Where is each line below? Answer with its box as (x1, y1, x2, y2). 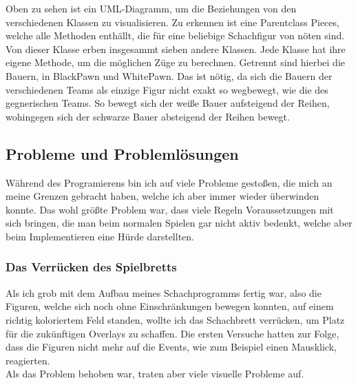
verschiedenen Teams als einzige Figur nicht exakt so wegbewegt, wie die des (6, 82, 328, 96)
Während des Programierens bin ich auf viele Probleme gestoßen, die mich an (6, 175, 333, 189)
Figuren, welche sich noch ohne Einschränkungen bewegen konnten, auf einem (6, 299, 334, 313)
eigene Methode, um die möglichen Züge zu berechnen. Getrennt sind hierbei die (6, 55, 346, 70)
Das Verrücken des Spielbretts (6, 258, 177, 275)
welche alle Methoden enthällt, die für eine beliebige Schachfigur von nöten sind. (6, 28, 345, 43)
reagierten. (6, 353, 50, 367)
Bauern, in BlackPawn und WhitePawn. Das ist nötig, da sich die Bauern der (6, 68, 333, 83)
